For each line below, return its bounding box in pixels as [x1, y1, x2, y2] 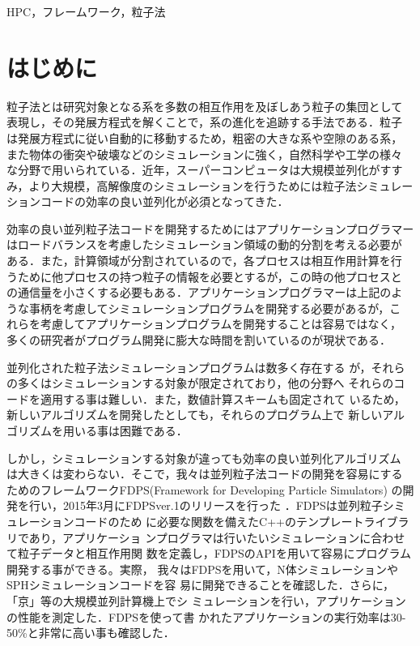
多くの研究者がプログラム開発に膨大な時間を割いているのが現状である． [6, 332, 392, 349]
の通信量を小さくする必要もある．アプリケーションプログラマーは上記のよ [6, 284, 403, 301]
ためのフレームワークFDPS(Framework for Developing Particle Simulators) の [6, 481, 403, 498]
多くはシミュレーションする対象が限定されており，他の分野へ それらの [17, 374, 394, 391]
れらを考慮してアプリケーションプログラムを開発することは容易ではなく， [6, 315, 402, 332]
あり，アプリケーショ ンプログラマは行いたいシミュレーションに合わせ [28, 528, 405, 545]
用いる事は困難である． [62, 422, 188, 439]
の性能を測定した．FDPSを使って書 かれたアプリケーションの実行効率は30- [6, 608, 406, 625]
